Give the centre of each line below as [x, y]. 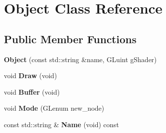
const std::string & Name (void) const [61, 124]
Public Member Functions [70, 39]
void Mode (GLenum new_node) [54, 108]
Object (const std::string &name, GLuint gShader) [80, 59]
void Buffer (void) [32, 91]
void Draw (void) [30, 75]
